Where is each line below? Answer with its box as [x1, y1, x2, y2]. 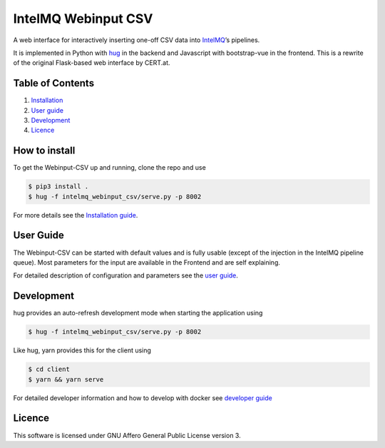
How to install [13, 145, 76, 157]
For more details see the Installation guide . [13, 210, 138, 219]
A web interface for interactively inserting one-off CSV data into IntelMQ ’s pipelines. [13, 36, 260, 44]
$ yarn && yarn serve [28, 375, 104, 383]
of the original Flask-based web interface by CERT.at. [13, 58, 170, 67]
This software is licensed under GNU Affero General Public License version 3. [13, 431, 242, 439]
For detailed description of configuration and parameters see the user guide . [13, 271, 239, 280]
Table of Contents [13, 77, 95, 89]
